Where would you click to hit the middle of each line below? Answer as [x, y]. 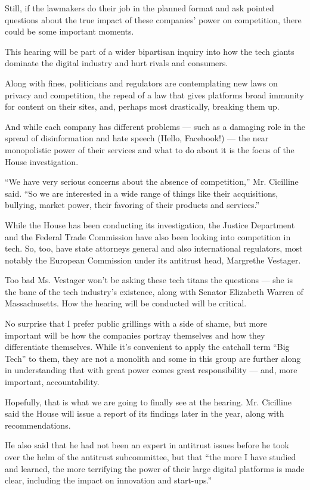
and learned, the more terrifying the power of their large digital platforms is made [155, 468]
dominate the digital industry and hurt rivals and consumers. [117, 63]
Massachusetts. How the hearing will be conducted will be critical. [126, 303]
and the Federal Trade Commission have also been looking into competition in [148, 236]
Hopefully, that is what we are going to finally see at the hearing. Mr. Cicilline [148, 401]
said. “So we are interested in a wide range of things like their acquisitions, [142, 193]
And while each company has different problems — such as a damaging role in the [155, 126]
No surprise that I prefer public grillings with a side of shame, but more [136, 323]
